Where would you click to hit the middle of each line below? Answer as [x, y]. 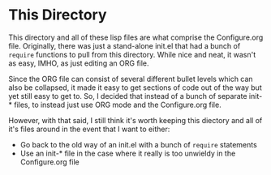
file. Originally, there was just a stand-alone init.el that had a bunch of [125, 45]
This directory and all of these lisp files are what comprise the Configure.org [136, 37]
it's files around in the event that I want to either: [89, 129]
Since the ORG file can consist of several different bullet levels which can [131, 79]
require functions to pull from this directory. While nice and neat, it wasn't [132, 54]
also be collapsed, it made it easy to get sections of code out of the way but [135, 87]
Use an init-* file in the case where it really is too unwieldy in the [128, 153]
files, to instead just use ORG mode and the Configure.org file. [117, 105]
